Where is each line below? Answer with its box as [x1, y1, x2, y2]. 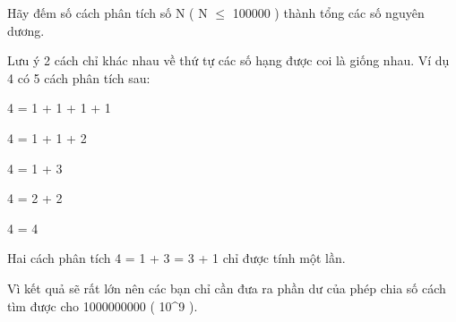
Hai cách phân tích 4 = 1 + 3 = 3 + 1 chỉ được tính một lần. [7, 249, 346, 267]
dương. [7, 21, 45, 39]
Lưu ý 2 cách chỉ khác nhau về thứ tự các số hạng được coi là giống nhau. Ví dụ [7, 51, 450, 70]
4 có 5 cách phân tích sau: [7, 68, 151, 87]
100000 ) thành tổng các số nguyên [232, 4, 425, 21]
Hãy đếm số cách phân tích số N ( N [7, 4, 208, 21]
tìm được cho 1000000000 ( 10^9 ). [7, 296, 198, 315]
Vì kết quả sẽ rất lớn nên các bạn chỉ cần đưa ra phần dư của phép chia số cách [7, 278, 446, 297]
